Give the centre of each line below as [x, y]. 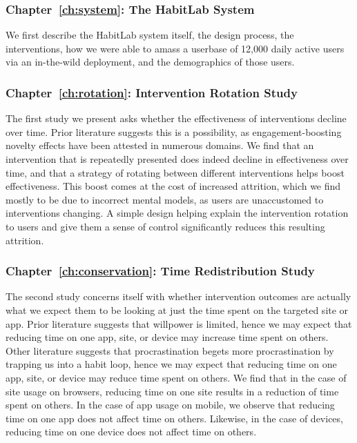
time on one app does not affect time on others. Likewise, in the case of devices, [174, 418]
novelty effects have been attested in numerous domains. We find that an [160, 145]
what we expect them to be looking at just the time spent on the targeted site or [177, 309]
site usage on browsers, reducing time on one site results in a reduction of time [172, 391]
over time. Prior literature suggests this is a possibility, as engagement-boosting [174, 131]
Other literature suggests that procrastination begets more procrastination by [170, 350]
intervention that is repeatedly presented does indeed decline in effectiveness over [177, 159]
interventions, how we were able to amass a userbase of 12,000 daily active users [175, 48]
